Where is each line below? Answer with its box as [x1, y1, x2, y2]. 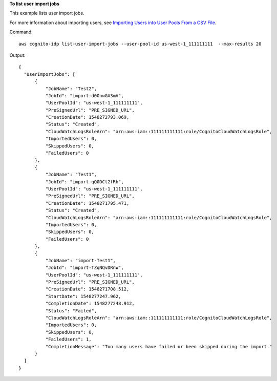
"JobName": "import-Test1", [45, 258, 116, 263]
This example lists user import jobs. [9, 10, 84, 16]
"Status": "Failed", [45, 308, 97, 313]
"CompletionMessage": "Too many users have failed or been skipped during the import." [45, 344, 272, 349]
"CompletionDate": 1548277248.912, [45, 301, 135, 307]
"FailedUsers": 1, [45, 336, 92, 343]
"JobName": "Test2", [45, 86, 97, 92]
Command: [9, 29, 33, 35]
